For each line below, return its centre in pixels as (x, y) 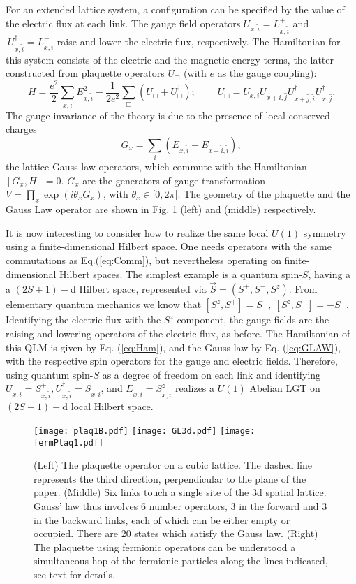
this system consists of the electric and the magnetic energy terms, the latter (170, 59)
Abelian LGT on (285, 388)
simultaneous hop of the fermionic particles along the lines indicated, (181, 561)
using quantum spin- (50, 374)
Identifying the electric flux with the (83, 320)
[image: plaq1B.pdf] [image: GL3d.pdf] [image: (144, 431)
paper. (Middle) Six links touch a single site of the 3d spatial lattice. (180, 492)
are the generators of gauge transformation (174, 180)
